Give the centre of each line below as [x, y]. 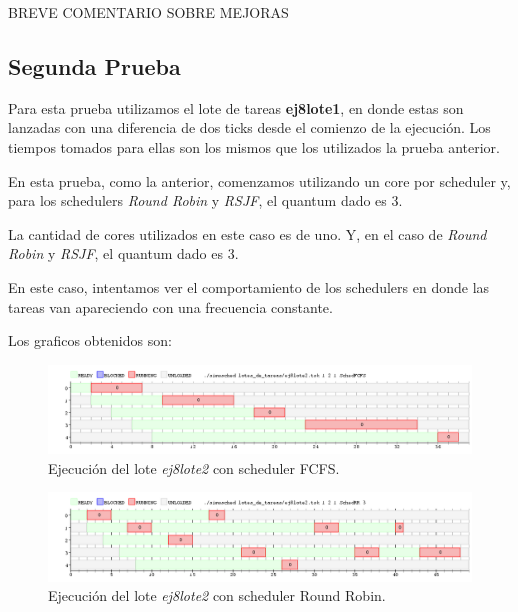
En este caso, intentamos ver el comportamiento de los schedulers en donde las [249, 286]
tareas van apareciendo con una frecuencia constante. [170, 306]
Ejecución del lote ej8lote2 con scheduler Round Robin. [217, 595]
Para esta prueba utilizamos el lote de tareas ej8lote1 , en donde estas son [236, 107]
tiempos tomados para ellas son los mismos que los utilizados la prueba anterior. [254, 146]
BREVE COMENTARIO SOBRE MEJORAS [148, 12]
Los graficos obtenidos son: [90, 340]
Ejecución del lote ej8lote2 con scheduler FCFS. [194, 467]
